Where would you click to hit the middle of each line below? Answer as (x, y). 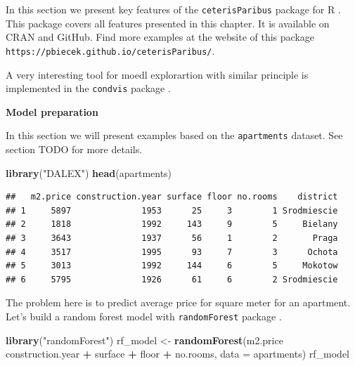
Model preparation (52, 111)
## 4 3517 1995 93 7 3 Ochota (172, 252)
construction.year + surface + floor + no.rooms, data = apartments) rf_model (177, 354)
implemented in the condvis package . (88, 88)
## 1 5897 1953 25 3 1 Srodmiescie (172, 210)
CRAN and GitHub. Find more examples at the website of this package (160, 37)
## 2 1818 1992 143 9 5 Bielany (172, 224)
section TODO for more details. (74, 149)
